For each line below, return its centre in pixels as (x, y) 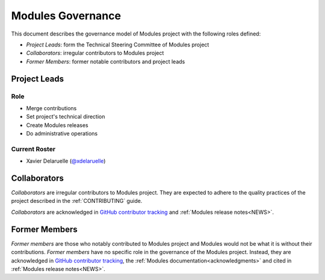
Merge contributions (51, 108)
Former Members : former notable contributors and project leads (106, 61)
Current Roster (33, 149)
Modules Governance (66, 16)
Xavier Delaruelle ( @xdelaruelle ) (66, 161)
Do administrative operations (62, 134)
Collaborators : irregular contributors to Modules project (95, 53)
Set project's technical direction (66, 117)
